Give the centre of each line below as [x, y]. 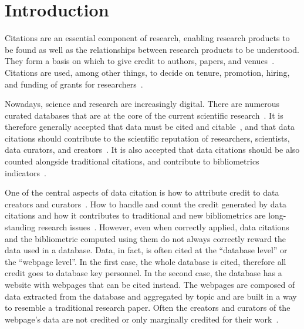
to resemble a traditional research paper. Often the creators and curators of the [148, 308]
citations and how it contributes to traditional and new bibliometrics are [135, 215]
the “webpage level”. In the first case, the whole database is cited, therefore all [146, 261]
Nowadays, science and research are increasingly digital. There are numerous [142, 104]
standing [20, 227]
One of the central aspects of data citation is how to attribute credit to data [142, 192]
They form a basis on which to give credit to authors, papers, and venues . [140, 61]
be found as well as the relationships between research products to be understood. [152, 49]
